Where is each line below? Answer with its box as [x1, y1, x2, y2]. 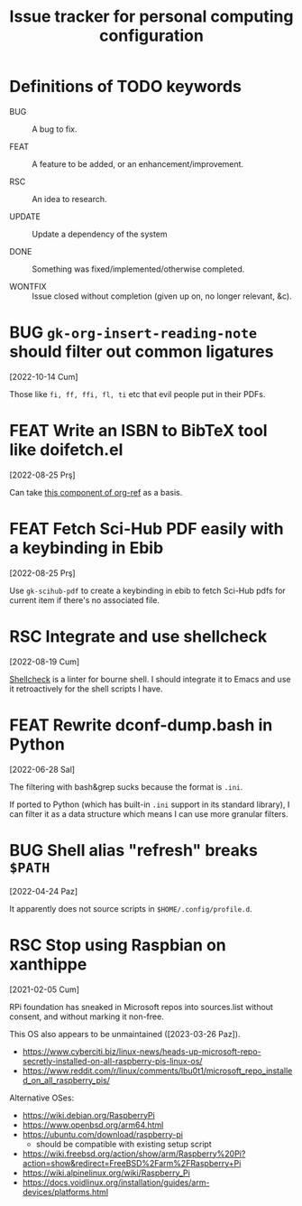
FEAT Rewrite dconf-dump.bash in [9, 715, 273, 735]
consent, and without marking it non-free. [9, 1011, 164, 1022]
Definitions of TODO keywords [9, 77, 242, 97]
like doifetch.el [9, 440, 124, 460]
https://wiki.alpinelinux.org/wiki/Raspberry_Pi [22, 1167, 191, 1178]
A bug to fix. [32, 124, 78, 135]
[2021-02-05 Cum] [9, 984, 79, 995]
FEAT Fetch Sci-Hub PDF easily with [9, 519, 284, 539]
